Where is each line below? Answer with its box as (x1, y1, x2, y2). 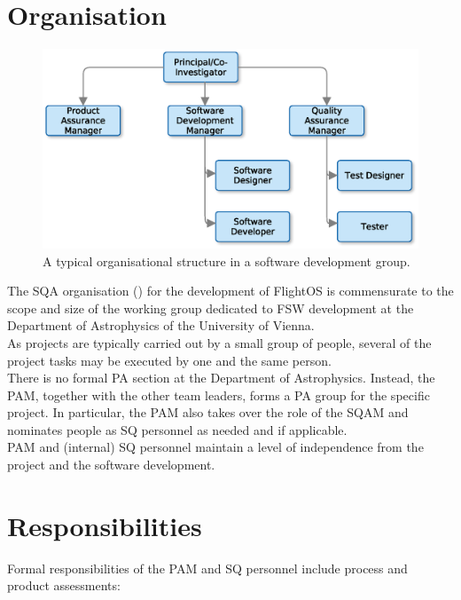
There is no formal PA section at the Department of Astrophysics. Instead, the (7, 368, 435, 387)
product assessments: (7, 576, 121, 595)
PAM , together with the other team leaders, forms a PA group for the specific (7, 385, 430, 404)
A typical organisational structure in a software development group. (43, 251, 410, 270)
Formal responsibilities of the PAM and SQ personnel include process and (7, 558, 408, 577)
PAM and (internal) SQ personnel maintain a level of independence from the (7, 438, 424, 456)
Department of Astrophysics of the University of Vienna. (7, 316, 315, 335)
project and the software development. (7, 455, 215, 474)
